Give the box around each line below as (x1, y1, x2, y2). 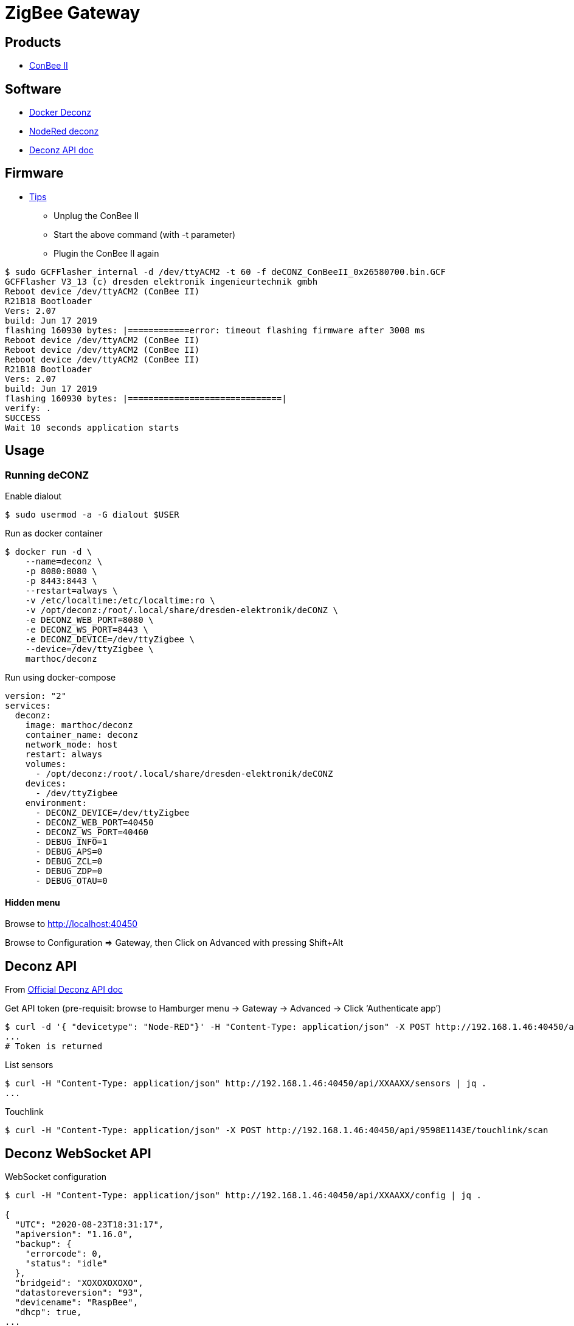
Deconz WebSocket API (5, 1145, 151, 1161)
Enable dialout (5, 491, 62, 502)
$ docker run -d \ (5, 547, 92, 557)
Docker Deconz (29, 107, 91, 118)
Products (5, 34, 61, 50)
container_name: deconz (25, 730, 139, 740)
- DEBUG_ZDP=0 (35, 866, 103, 876)
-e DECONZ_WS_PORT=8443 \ (25, 625, 149, 635)
